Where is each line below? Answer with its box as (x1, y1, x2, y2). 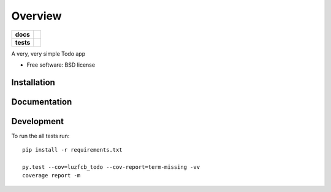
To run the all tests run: (11, 132, 70, 139)
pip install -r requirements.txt (22, 147, 123, 153)
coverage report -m (22, 172, 81, 179)
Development (11, 116, 64, 127)
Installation (11, 77, 55, 87)
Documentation (11, 97, 72, 107)
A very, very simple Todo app (11, 50, 86, 57)
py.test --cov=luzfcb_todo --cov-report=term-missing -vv (22, 164, 200, 171)
